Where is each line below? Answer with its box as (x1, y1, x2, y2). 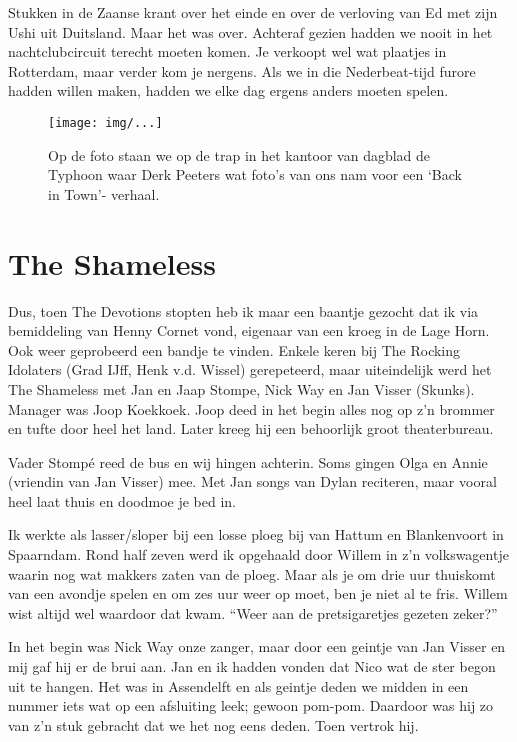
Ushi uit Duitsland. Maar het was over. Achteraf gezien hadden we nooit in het (8, 21, 493, 42)
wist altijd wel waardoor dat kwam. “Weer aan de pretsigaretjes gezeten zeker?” (8, 602, 498, 623)
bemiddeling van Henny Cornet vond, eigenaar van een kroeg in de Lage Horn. (8, 320, 490, 341)
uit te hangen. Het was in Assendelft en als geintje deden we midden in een (8, 675, 469, 696)
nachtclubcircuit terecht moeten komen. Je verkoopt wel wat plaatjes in (8, 41, 447, 62)
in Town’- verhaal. (48, 183, 160, 204)
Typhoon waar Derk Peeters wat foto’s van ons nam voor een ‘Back (48, 164, 462, 185)
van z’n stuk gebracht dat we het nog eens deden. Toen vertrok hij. (8, 714, 419, 735)
